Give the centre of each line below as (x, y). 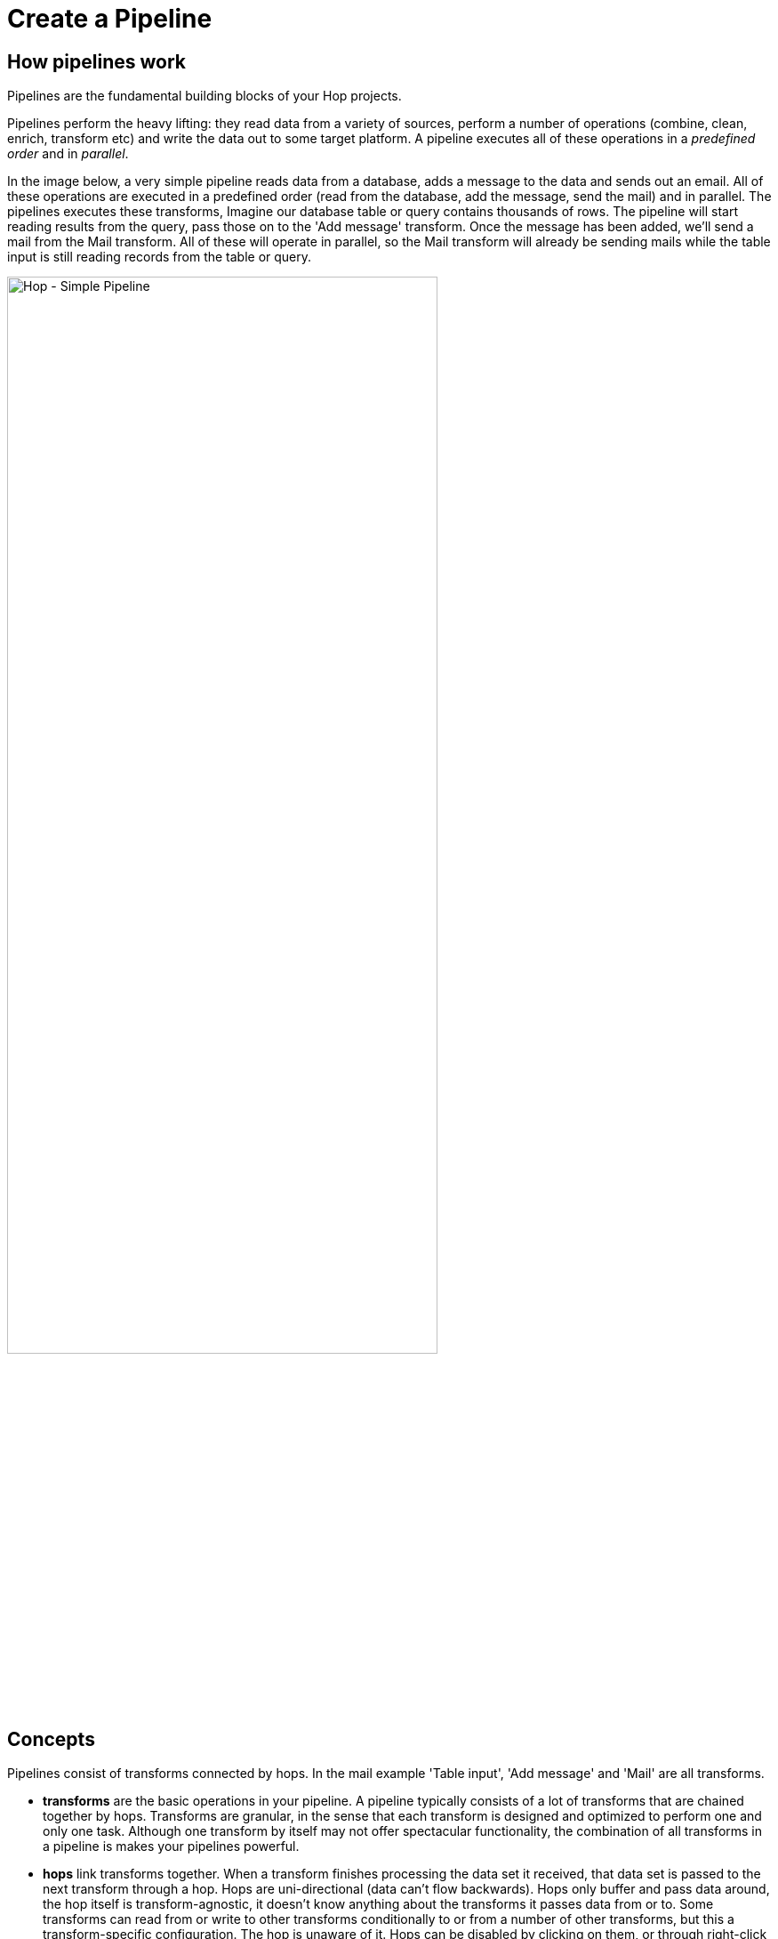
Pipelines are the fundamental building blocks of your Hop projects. (205, 96)
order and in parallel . (68, 154)
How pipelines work (96, 61)
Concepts (51, 1739)
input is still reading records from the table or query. (160, 257)
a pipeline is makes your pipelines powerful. (171, 1846)
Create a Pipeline (110, 19)
